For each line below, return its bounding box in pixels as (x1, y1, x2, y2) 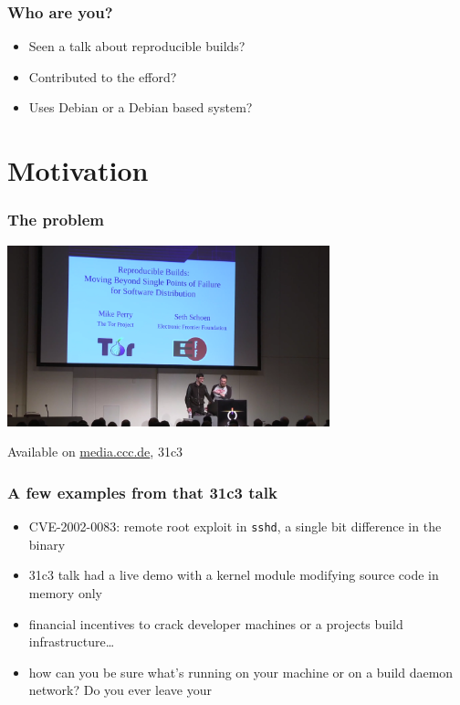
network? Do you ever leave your (28, 680, 212, 700)
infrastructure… (28, 632, 115, 651)
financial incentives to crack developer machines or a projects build (28, 614, 403, 633)
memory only (28, 583, 102, 602)
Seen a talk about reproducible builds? (28, 37, 246, 56)
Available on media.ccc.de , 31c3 (7, 442, 183, 461)
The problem (7, 208, 105, 231)
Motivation (7, 152, 149, 189)
